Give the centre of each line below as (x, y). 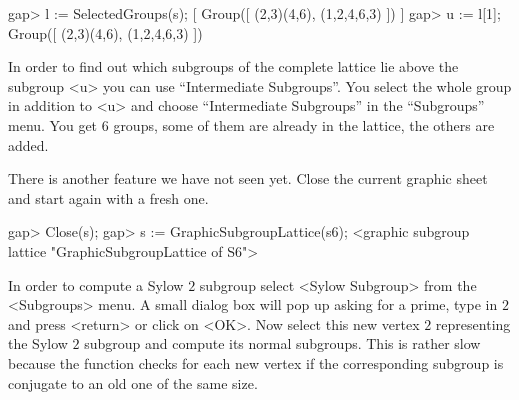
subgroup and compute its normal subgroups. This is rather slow (282, 343)
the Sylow (38, 343)
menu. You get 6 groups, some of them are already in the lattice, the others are (251, 124)
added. (28, 144)
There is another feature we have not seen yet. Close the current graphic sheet (248, 178)
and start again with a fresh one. (108, 197)
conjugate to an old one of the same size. (133, 382)
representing (473, 323)
